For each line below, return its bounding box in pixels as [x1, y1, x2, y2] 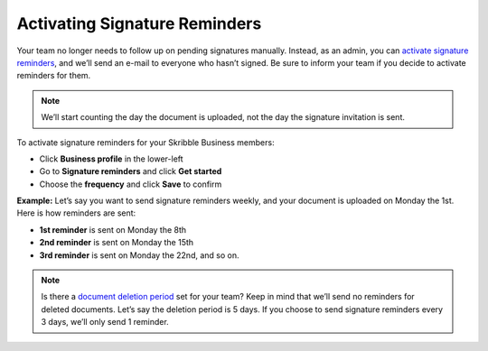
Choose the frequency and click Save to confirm [39, 179, 222, 189]
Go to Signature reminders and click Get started [39, 166, 222, 177]
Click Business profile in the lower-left [39, 153, 184, 164]
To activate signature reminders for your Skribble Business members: [16, 136, 275, 148]
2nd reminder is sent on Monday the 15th [39, 237, 194, 248]
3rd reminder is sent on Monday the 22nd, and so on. [39, 249, 239, 261]
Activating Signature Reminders [16, 14, 262, 33]
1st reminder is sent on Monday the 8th [39, 224, 187, 235]
